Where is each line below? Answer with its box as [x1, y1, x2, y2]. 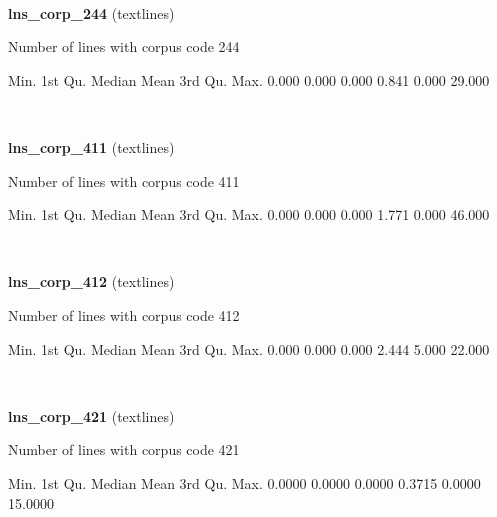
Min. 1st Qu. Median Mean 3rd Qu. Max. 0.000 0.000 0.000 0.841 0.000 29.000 [8, 69, 490, 90]
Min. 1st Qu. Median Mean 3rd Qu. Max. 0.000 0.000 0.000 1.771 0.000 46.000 [8, 204, 490, 225]
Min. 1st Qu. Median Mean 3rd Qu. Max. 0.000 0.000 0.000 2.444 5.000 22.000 [8, 338, 490, 359]
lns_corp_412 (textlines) [8, 271, 175, 292]
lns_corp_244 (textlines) [8, 2, 175, 23]
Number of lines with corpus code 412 [8, 304, 240, 325]
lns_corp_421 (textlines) [8, 405, 175, 426]
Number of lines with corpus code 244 [8, 36, 240, 57]
